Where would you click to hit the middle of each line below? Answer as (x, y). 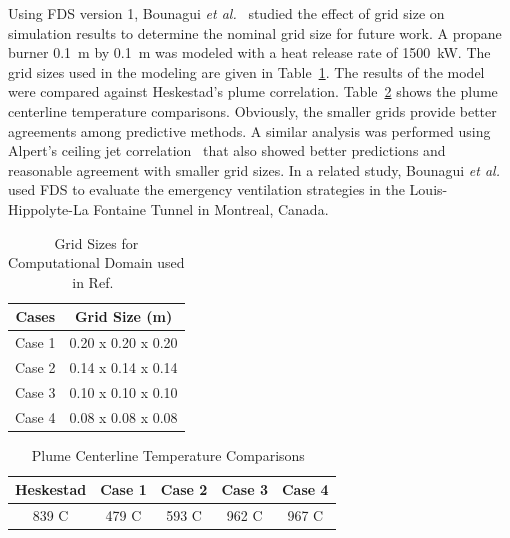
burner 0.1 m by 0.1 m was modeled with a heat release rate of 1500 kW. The (249, 52)
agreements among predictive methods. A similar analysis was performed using (249, 130)
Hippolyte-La (48, 208)
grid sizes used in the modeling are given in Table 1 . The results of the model (246, 71)
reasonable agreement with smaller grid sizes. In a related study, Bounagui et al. (254, 169)
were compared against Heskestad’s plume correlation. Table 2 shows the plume (253, 91)
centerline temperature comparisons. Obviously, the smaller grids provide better (252, 110)
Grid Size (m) (123, 316)
